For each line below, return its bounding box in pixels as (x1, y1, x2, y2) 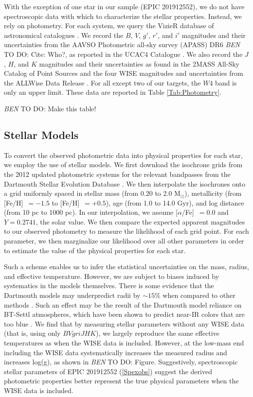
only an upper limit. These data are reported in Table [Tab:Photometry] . (4, 87, 221, 97)
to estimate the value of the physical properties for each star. (4, 245, 186, 255)
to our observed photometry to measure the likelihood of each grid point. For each (4, 226, 249, 236)
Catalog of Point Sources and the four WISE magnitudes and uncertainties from (4, 68, 243, 78)
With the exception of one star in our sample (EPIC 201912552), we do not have (4, 1, 245, 11)
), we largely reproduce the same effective (96, 328, 219, 338)
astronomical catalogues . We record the (4, 30, 124, 40)
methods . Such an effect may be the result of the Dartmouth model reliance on (4, 299, 242, 310)
